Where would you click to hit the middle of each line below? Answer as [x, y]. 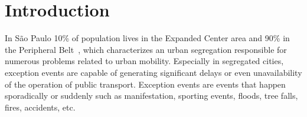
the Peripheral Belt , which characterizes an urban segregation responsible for [146, 49]
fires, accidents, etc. [40, 107]
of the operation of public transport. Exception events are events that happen [145, 84]
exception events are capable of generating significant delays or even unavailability [153, 72]
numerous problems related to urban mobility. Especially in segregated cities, [144, 61]
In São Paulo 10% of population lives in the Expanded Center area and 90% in [147, 38]
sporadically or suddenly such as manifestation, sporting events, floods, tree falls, [151, 96]
